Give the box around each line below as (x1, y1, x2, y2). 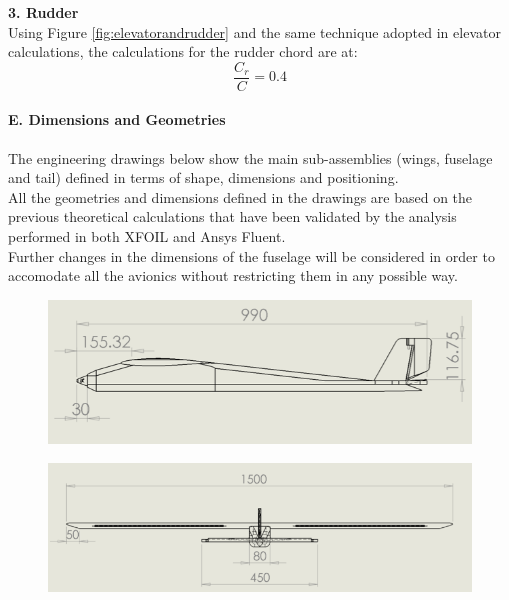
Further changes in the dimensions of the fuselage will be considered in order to (8, 245, 495, 266)
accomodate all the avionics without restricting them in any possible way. (8, 265, 458, 286)
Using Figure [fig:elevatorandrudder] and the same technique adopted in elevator (8, 21, 501, 42)
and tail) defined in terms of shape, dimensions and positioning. (8, 167, 399, 188)
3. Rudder (8, 2, 79, 22)
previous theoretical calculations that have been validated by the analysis (8, 206, 457, 227)
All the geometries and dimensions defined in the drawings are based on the (8, 186, 473, 207)
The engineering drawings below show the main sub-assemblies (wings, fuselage (8, 147, 493, 168)
